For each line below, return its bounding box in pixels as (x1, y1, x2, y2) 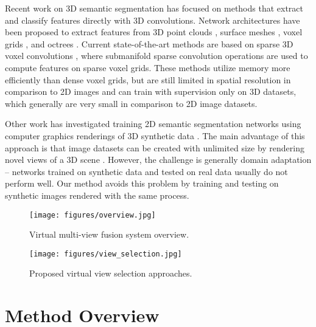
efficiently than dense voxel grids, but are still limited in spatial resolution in (5, 73, 291, 86)
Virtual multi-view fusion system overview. (29, 228, 189, 241)
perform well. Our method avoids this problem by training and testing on (5, 177, 279, 190)
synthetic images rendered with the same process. (5, 188, 189, 201)
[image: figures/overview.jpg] (29, 210, 156, 219)
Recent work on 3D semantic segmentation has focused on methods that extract (5, 2, 304, 14)
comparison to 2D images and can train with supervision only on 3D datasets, (5, 85, 297, 98)
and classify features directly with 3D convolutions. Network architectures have (5, 13, 300, 26)
